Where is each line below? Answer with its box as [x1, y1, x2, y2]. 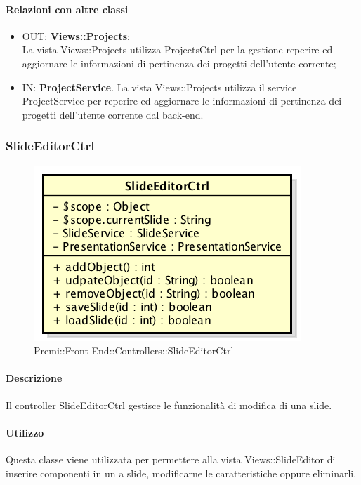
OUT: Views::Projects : [22, 28, 130, 43]
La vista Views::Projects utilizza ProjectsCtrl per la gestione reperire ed [22, 42, 333, 57]
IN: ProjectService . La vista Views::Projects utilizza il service [22, 79, 297, 94]
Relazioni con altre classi [6, 1, 129, 16]
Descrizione [6, 371, 63, 385]
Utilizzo [6, 425, 44, 439]
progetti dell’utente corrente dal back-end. [22, 107, 204, 121]
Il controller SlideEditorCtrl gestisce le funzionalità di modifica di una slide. [6, 397, 332, 412]
